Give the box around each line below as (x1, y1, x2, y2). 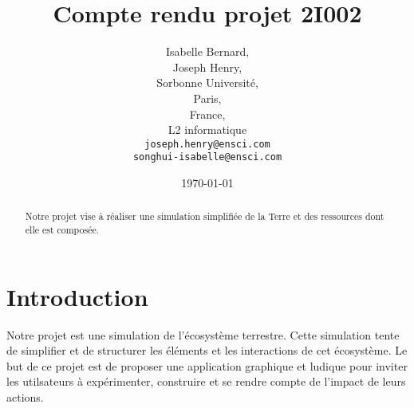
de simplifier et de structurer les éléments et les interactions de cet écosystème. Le (6, 342, 408, 359)
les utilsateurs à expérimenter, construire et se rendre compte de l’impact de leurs (6, 373, 406, 390)
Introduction (6, 280, 148, 312)
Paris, (193, 89, 222, 106)
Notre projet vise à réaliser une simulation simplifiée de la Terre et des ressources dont (25, 210, 384, 223)
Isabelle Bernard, (165, 43, 250, 60)
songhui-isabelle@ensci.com (132, 151, 282, 163)
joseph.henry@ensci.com (144, 138, 270, 150)
